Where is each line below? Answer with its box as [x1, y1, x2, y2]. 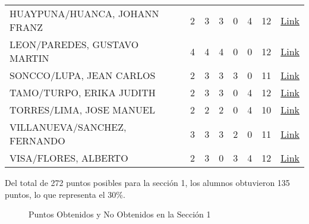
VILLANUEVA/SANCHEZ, [10, 120, 127, 134]
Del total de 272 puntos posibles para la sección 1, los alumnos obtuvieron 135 [5, 176, 290, 188]
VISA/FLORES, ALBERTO [10, 151, 128, 165]
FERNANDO [10, 134, 65, 147]
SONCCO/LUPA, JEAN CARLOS [10, 68, 156, 82]
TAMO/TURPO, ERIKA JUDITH [10, 86, 156, 99]
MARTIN [10, 51, 49, 65]
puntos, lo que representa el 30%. [5, 188, 125, 200]
